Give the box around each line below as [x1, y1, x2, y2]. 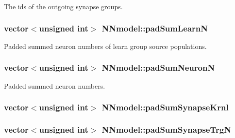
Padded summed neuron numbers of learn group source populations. [4, 41, 207, 51]
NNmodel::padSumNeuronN [101, 61, 215, 74]
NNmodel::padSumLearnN [101, 22, 208, 34]
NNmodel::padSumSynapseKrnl [101, 101, 229, 113]
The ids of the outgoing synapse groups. [4, 1, 123, 11]
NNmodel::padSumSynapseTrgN [101, 123, 231, 135]
